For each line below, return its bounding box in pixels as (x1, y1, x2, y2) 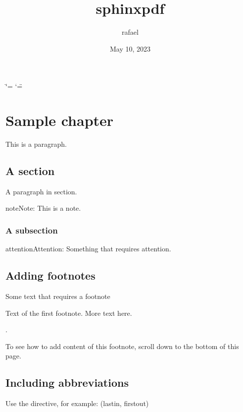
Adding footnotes (5, 268, 96, 283)
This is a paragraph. (5, 139, 67, 149)
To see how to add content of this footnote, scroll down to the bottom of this (5, 341, 239, 351)
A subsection (5, 224, 58, 236)
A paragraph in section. (5, 186, 77, 196)
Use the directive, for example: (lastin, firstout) (5, 398, 149, 409)
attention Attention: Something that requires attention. (5, 243, 171, 254)
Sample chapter (5, 110, 114, 130)
